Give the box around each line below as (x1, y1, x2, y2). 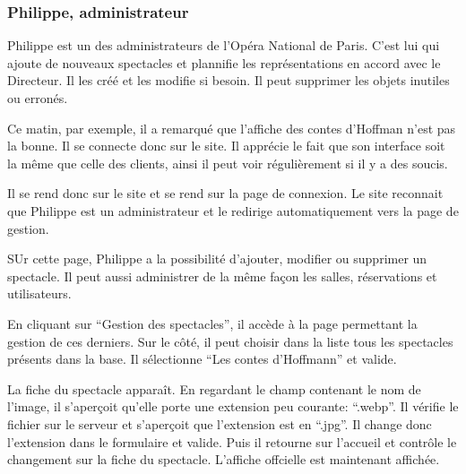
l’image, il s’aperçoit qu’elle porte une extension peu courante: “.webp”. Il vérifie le (7, 397, 459, 416)
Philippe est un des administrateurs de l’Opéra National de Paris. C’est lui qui (7, 36, 440, 55)
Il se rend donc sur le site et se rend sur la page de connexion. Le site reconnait (7, 184, 444, 203)
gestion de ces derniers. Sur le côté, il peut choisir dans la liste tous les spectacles (7, 332, 453, 350)
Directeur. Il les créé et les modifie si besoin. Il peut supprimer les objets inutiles (7, 71, 450, 90)
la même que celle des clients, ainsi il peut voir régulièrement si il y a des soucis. (7, 153, 448, 172)
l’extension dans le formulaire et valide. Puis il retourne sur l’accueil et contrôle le (7, 432, 457, 451)
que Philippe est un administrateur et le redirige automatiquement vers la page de (7, 201, 459, 220)
